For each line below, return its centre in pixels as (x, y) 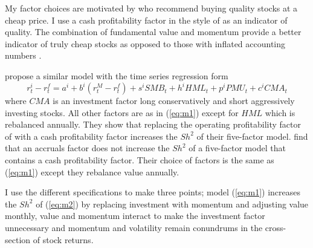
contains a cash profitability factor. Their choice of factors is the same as (140, 160)
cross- (276, 227)
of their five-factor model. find (252, 136)
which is (280, 112)
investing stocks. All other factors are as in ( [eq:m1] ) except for (122, 112)
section (18, 239)
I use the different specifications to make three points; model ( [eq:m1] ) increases (153, 192)
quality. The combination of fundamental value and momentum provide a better (153, 32)
